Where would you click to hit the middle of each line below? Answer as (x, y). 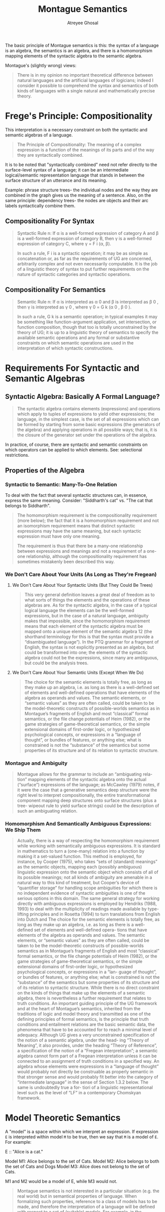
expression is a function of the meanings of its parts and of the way (85, 150)
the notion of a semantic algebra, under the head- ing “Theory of (83, 1040)
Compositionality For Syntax (50, 221)
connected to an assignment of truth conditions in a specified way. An (88, 1061)
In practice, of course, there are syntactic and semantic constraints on (76, 444)
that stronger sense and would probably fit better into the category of (88, 1077)
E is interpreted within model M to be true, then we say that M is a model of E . (82, 1137)
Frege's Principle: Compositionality (79, 116)
